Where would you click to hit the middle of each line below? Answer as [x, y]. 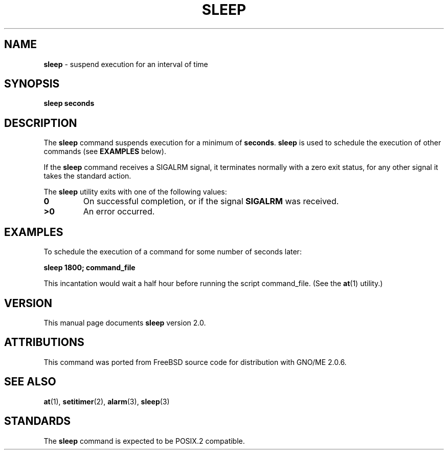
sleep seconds [69, 103]
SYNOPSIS [32, 84]
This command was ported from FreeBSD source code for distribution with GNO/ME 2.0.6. [195, 362]
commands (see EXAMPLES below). [105, 152]
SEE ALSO [30, 382]
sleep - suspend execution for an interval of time [126, 64]
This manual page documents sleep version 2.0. [125, 322]
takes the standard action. [87, 176]
